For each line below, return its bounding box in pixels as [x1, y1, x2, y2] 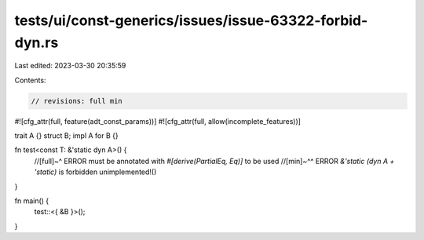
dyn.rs [14, 34, 59, 51]
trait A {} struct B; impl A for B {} [14, 131, 119, 140]
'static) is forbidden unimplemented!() [34, 167, 157, 176]
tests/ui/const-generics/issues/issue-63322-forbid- [14, 12, 368, 29]
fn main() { [14, 196, 49, 205]
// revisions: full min [31, 96, 123, 105]
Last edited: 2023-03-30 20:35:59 [14, 61, 126, 71]
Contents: [14, 75, 46, 85]
